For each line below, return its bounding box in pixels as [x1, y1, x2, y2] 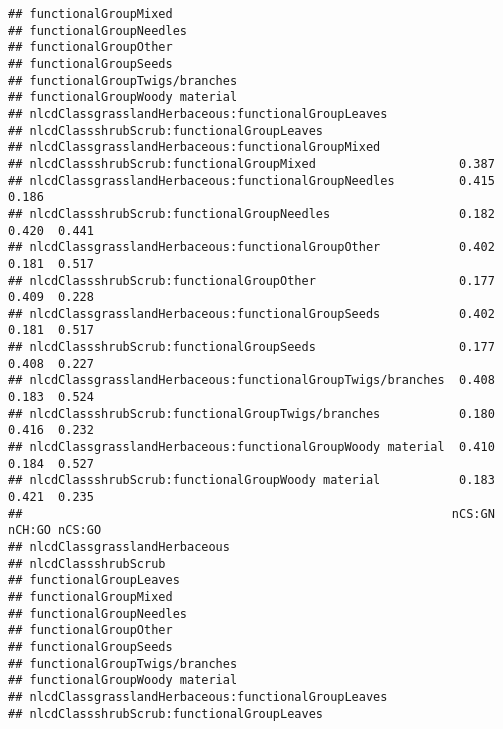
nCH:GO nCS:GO [8, 523, 102, 538]
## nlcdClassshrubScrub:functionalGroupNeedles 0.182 [8, 206, 495, 221]
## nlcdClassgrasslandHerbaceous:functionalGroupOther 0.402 [8, 240, 495, 255]
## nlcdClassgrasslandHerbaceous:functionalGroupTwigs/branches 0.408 [8, 373, 495, 388]
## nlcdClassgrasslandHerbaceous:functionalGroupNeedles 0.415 [8, 173, 495, 188]
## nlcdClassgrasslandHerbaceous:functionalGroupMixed [8, 140, 381, 155]
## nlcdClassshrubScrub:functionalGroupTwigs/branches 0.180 [8, 406, 495, 421]
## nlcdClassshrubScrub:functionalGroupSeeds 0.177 [8, 340, 495, 355]
